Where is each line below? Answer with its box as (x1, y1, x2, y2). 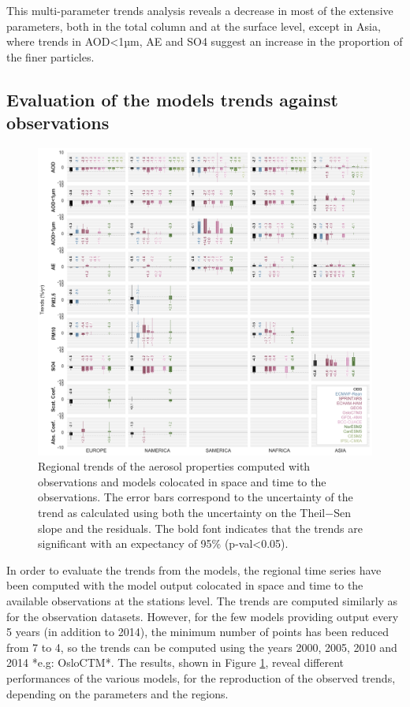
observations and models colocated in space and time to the (38, 473, 326, 489)
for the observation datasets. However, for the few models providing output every (6, 608, 399, 624)
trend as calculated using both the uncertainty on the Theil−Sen (38, 504, 351, 520)
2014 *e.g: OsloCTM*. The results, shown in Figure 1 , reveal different (6, 654, 345, 671)
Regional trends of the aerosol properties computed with (38, 458, 311, 474)
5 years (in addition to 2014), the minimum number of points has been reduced (6, 623, 389, 640)
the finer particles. (6, 48, 95, 65)
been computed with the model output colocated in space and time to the (6, 577, 363, 594)
